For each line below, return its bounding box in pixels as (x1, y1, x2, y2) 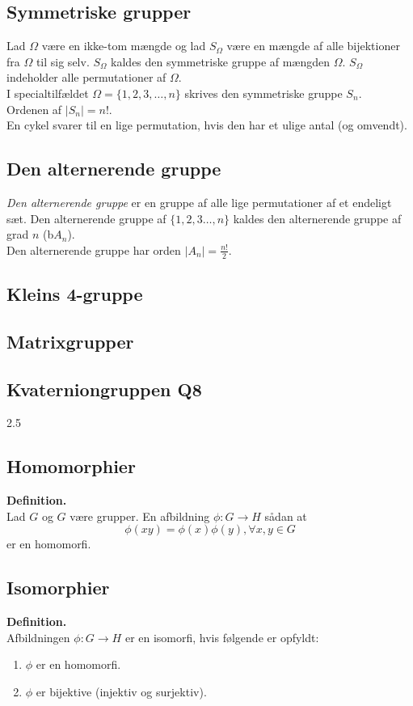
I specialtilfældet (6, 84, 89, 101)
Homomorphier (6, 454, 136, 479)
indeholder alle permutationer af (6, 69, 166, 86)
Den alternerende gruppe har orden (6, 241, 181, 258)
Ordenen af (6, 100, 62, 117)
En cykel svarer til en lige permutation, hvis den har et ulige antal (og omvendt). (6, 116, 407, 133)
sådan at (264, 507, 307, 524)
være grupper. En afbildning (70, 507, 210, 524)
